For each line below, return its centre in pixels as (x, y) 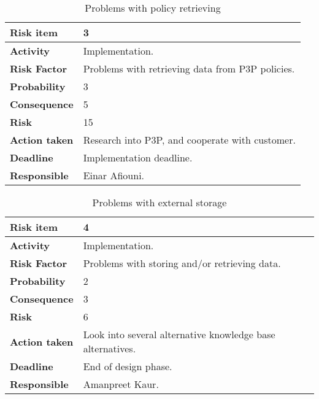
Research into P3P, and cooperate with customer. (189, 140)
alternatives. (110, 348)
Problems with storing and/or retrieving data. (182, 263)
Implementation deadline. (138, 157)
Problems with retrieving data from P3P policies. (189, 68)
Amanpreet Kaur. (121, 384)
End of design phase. (128, 366)
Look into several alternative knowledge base (179, 334)
